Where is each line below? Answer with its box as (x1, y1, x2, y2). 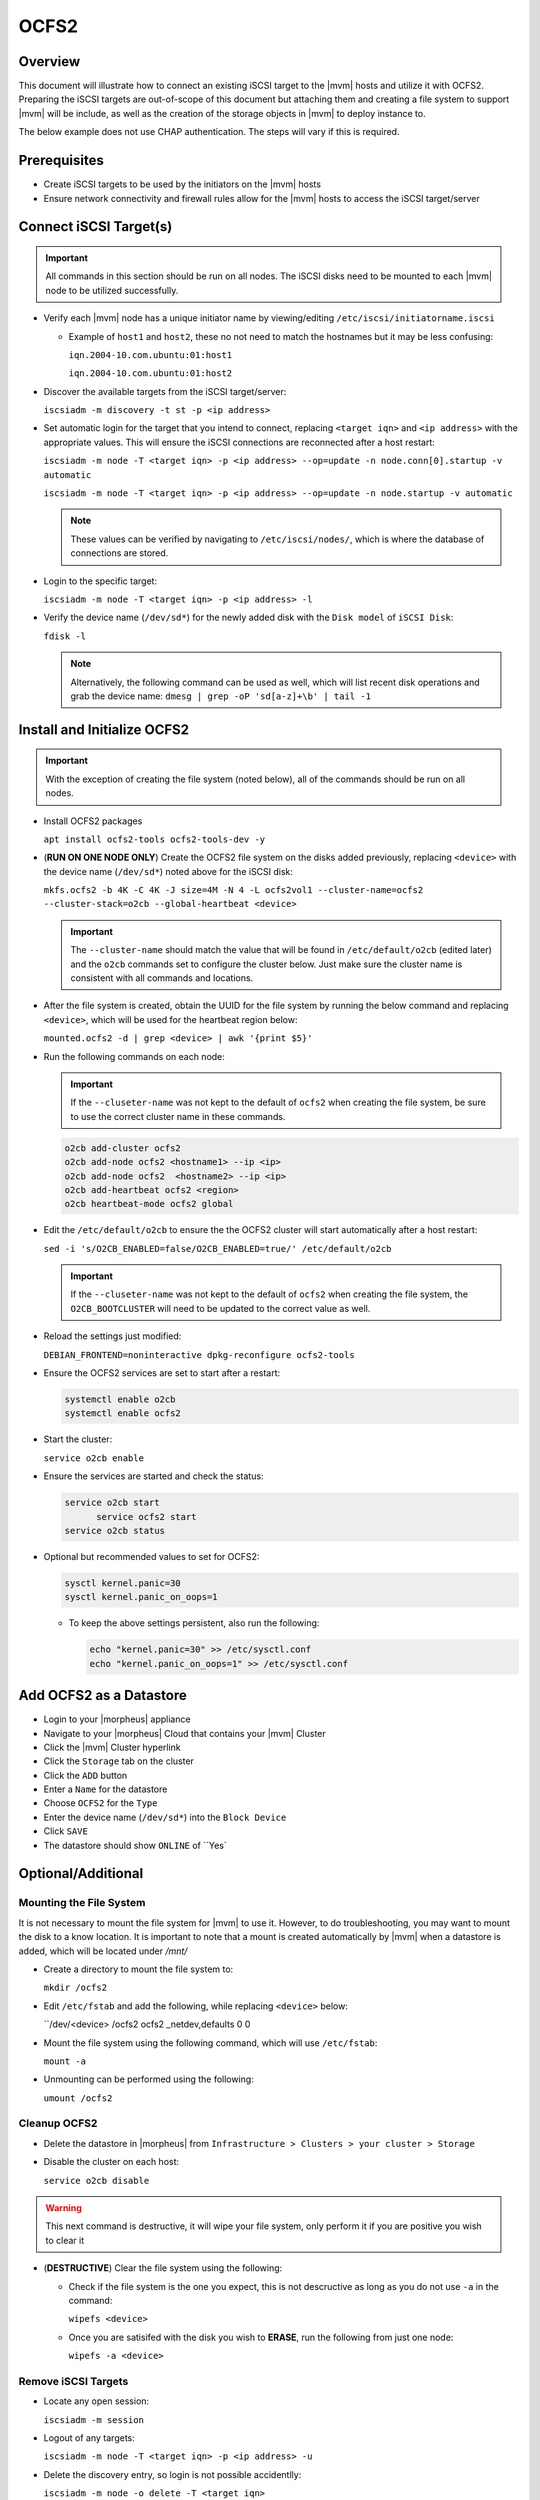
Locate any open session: (43, 2395, 150, 2407)
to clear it (45, 2234, 85, 2246)
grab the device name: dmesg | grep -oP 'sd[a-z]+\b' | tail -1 (70, 690, 372, 702)
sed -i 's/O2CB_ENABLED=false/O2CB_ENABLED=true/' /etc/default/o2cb (43, 1243, 392, 1254)
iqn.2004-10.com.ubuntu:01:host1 (68, 349, 233, 360)
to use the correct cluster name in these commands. (70, 1110, 286, 1122)
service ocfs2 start (96, 1511, 197, 1522)
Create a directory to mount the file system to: (43, 1963, 234, 1975)
